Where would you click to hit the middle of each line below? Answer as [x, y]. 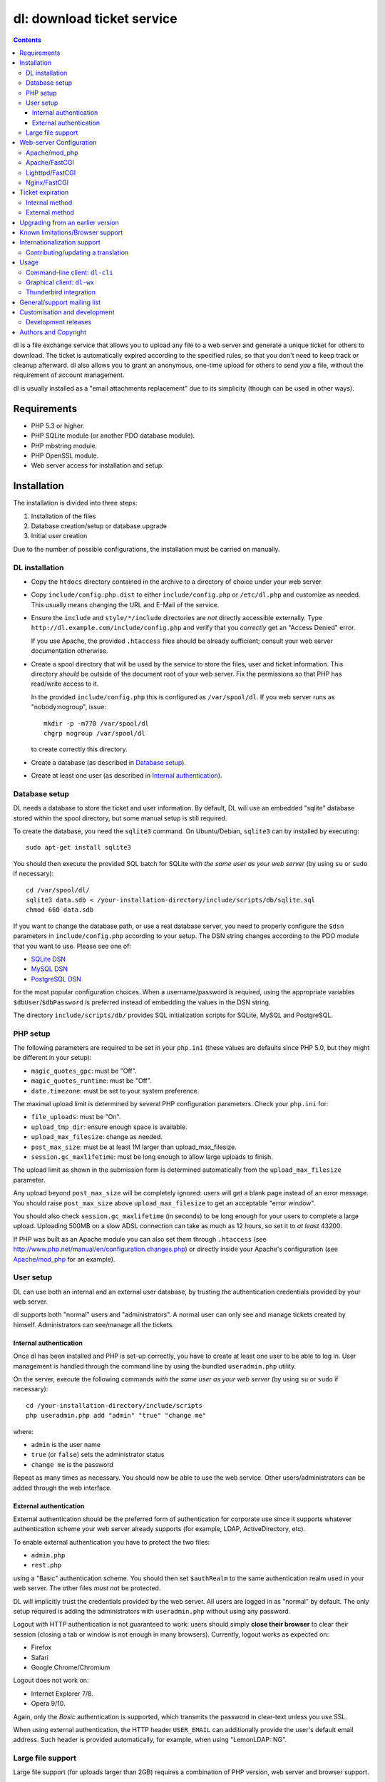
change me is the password [72, 1464]
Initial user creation [59, 536]
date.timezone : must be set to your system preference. [115, 1091]
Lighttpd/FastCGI [51, 172]
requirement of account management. [69, 375]
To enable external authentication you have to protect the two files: [112, 1542]
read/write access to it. [65, 684]
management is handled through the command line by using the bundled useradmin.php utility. [155, 1366]
